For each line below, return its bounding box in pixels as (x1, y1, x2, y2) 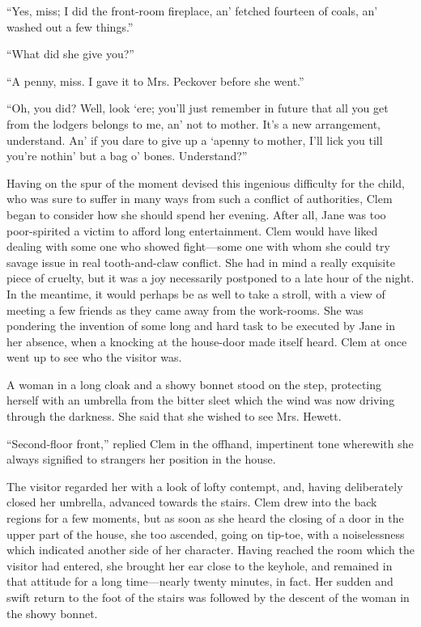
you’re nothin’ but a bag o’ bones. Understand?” (6, 147, 248, 164)
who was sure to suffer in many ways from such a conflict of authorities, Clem (6, 190, 393, 207)
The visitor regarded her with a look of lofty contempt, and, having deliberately (6, 477, 403, 494)
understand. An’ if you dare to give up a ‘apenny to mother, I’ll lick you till (6, 131, 383, 148)
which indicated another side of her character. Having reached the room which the (6, 541, 415, 558)
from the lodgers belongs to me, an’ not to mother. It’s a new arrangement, (6, 115, 381, 132)
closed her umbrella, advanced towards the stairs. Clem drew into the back (6, 494, 377, 510)
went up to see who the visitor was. (6, 349, 182, 366)
